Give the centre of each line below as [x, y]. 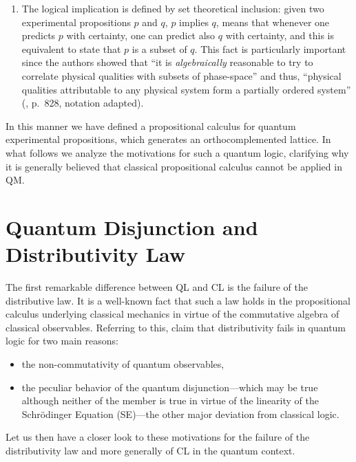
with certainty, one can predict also [141, 35]
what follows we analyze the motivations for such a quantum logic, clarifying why [177, 152]
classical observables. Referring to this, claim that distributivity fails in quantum [176, 327]
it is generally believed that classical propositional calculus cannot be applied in [174, 166]
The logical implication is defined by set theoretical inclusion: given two [173, 8]
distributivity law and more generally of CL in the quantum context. [150, 450]
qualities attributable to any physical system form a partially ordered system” [186, 89]
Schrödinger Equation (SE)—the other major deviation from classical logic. [180, 414]
